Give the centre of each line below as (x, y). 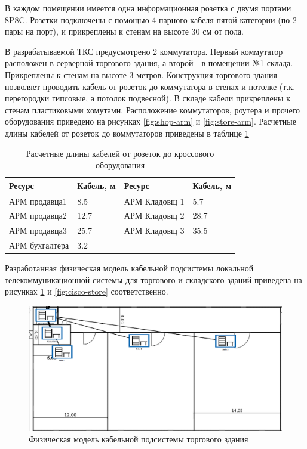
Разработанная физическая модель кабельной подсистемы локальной (129, 268)
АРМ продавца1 (38, 201)
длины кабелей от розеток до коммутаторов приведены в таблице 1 (127, 133)
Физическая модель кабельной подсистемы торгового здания (139, 439)
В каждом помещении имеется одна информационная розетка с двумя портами (148, 8)
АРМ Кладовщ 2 (154, 216)
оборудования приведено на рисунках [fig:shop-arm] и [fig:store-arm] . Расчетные (151, 121)
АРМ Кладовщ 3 (154, 230)
